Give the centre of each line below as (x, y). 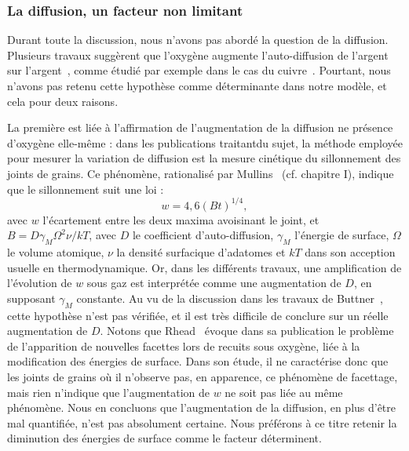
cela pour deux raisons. (63, 101)
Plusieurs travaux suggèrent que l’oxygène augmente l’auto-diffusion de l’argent (198, 55)
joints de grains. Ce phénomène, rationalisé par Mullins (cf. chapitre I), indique (201, 173)
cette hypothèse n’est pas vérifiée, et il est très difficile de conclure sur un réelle (198, 315)
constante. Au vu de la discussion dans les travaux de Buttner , (230, 298)
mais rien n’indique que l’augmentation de (108, 392)
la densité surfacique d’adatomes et (201, 252)
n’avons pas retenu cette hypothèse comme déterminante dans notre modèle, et (197, 85)
